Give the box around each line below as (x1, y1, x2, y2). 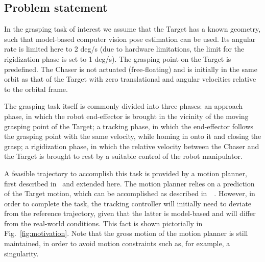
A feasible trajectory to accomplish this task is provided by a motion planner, (4, 168, 247, 178)
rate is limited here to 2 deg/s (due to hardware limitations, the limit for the (4, 43, 245, 54)
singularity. (4, 248, 39, 258)
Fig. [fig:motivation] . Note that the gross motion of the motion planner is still (4, 228, 248, 239)
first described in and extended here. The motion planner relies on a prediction (4, 178, 255, 188)
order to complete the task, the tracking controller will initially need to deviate (4, 198, 252, 208)
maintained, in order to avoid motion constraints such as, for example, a (4, 238, 230, 249)
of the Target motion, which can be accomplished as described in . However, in (4, 188, 255, 199)
